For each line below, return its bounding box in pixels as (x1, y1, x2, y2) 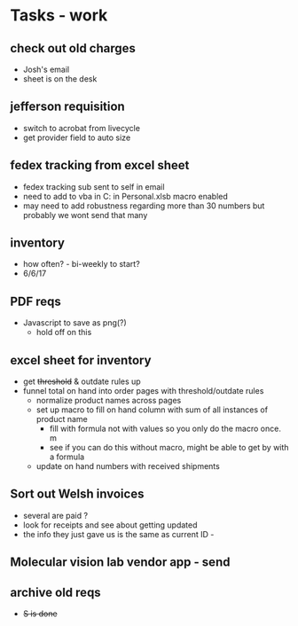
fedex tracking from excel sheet (10, 158, 190, 173)
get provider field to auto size (22, 132, 131, 143)
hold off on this (35, 327, 92, 338)
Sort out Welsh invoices (10, 487, 145, 502)
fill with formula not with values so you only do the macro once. (49, 423, 282, 434)
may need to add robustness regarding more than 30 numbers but (22, 200, 265, 211)
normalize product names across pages (35, 395, 182, 406)
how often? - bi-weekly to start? (22, 259, 140, 270)
